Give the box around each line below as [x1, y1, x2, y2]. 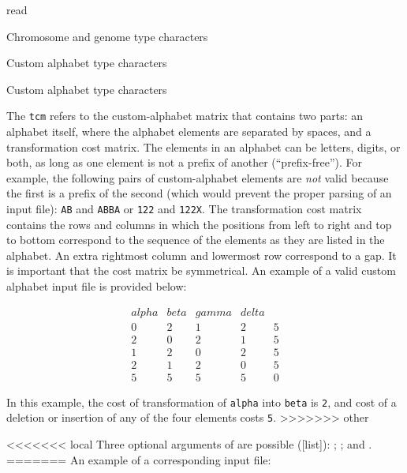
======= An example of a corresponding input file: [6, 451, 271, 467]
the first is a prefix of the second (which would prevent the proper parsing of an [6, 185, 392, 201]
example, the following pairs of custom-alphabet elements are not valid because [6, 169, 389, 186]
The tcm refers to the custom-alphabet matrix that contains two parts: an [6, 107, 364, 124]
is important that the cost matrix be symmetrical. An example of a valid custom [6, 262, 396, 279]
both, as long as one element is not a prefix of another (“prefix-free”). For [6, 154, 362, 171]
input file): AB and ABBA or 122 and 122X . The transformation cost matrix [6, 201, 362, 216]
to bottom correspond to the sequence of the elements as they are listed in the [6, 231, 385, 248]
